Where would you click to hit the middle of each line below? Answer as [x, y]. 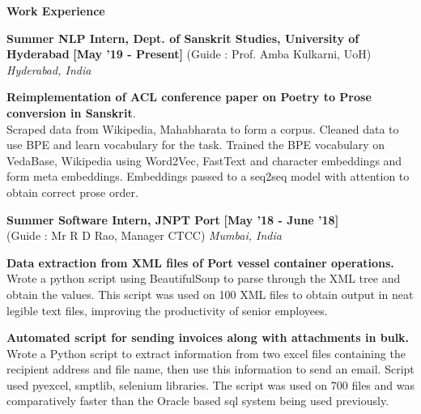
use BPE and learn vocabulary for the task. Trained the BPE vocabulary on [196, 145]
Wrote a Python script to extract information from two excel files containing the [206, 353]
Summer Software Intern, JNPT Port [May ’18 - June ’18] [173, 219]
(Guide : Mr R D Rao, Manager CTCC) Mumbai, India [144, 235]
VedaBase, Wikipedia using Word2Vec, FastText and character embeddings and [204, 160]
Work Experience [56, 11]
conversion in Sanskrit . [71, 112]
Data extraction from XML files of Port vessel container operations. [200, 262]
